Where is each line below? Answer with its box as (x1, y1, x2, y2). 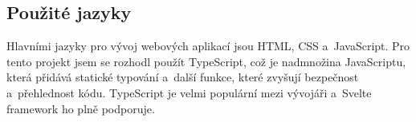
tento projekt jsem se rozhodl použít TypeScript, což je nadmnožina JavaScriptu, (6, 53, 406, 69)
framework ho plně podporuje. (6, 100, 155, 116)
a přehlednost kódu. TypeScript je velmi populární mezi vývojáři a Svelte (6, 84, 372, 100)
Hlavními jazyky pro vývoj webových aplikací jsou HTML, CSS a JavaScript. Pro (6, 37, 410, 54)
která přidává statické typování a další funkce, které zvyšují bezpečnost (6, 69, 359, 85)
